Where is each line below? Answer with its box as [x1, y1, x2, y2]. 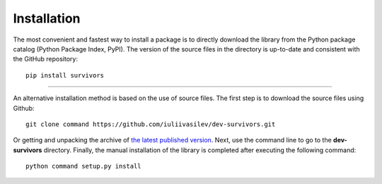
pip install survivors [25, 71, 105, 79]
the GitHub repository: [13, 55, 78, 63]
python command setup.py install [25, 162, 141, 171]
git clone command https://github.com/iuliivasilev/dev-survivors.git [25, 120, 276, 128]
